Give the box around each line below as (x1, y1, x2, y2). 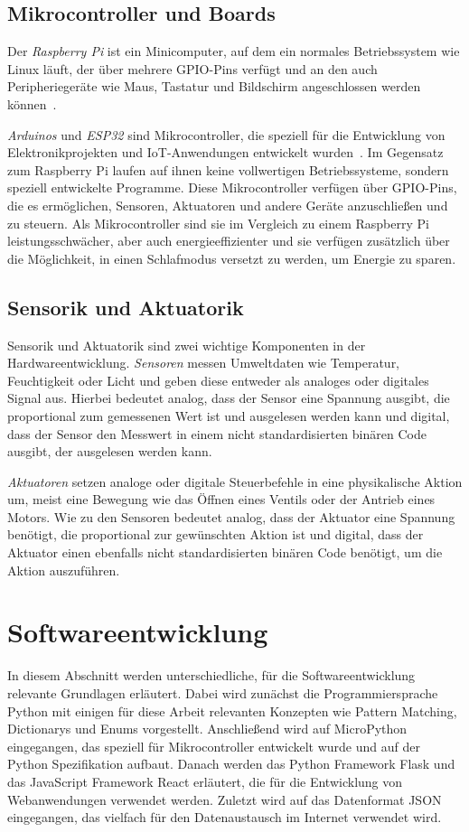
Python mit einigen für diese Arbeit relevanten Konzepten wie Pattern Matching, (7, 701, 457, 720)
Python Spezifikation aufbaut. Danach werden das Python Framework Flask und (7, 754, 455, 773)
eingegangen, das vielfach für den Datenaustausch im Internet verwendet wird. (7, 808, 442, 827)
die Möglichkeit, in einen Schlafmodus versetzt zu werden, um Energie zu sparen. (7, 248, 456, 267)
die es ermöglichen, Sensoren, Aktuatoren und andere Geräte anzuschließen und (7, 195, 448, 214)
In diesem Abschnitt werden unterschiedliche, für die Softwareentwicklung (7, 666, 416, 685)
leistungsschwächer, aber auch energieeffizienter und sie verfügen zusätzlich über (7, 231, 450, 250)
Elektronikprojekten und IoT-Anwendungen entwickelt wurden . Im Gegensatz (7, 143, 444, 162)
